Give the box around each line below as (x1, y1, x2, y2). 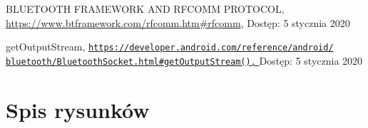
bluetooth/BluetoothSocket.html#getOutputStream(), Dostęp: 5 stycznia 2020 (6, 53, 363, 68)
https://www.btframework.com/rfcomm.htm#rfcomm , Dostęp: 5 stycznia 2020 (6, 15, 350, 30)
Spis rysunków (6, 95, 150, 124)
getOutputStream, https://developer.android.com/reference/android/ (6, 39, 334, 54)
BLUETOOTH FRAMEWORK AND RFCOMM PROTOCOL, (6, 1, 285, 16)
